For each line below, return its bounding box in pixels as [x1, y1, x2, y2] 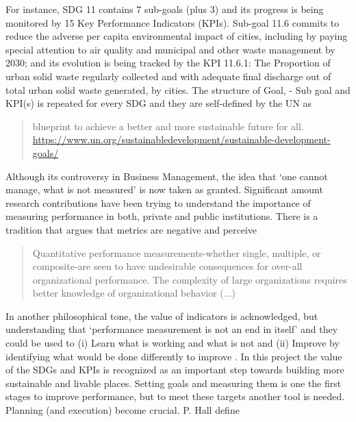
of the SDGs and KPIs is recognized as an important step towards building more [5, 362, 344, 377]
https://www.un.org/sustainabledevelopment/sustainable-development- [32, 132, 331, 147]
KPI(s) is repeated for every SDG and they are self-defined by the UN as [5, 96, 311, 110]
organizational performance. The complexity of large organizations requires [32, 272, 347, 286]
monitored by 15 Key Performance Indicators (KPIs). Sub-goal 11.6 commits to [5, 15, 340, 29]
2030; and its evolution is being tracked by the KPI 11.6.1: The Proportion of [5, 55, 331, 70]
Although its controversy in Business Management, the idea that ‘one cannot [5, 169, 328, 183]
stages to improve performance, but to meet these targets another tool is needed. [5, 389, 345, 404]
